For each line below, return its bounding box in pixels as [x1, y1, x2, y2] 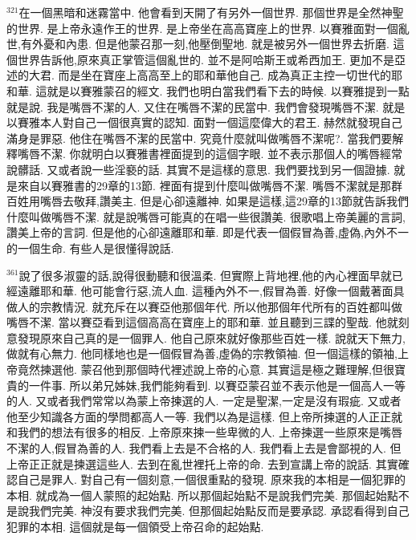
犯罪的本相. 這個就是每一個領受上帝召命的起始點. [6, 518, 264, 534]
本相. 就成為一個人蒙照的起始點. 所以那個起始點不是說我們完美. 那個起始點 [6, 486, 398, 503]
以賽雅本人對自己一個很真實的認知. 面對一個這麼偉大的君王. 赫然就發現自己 [6, 114, 403, 131]
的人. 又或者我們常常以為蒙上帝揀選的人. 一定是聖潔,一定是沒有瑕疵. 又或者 [6, 392, 402, 409]
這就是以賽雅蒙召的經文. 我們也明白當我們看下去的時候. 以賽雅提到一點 [35, 82, 410, 99]
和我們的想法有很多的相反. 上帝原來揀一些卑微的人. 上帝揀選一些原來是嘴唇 [6, 424, 403, 441]
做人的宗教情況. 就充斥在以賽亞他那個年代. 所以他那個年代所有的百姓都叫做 [6, 298, 403, 315]
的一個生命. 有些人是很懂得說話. [6, 239, 174, 256]
